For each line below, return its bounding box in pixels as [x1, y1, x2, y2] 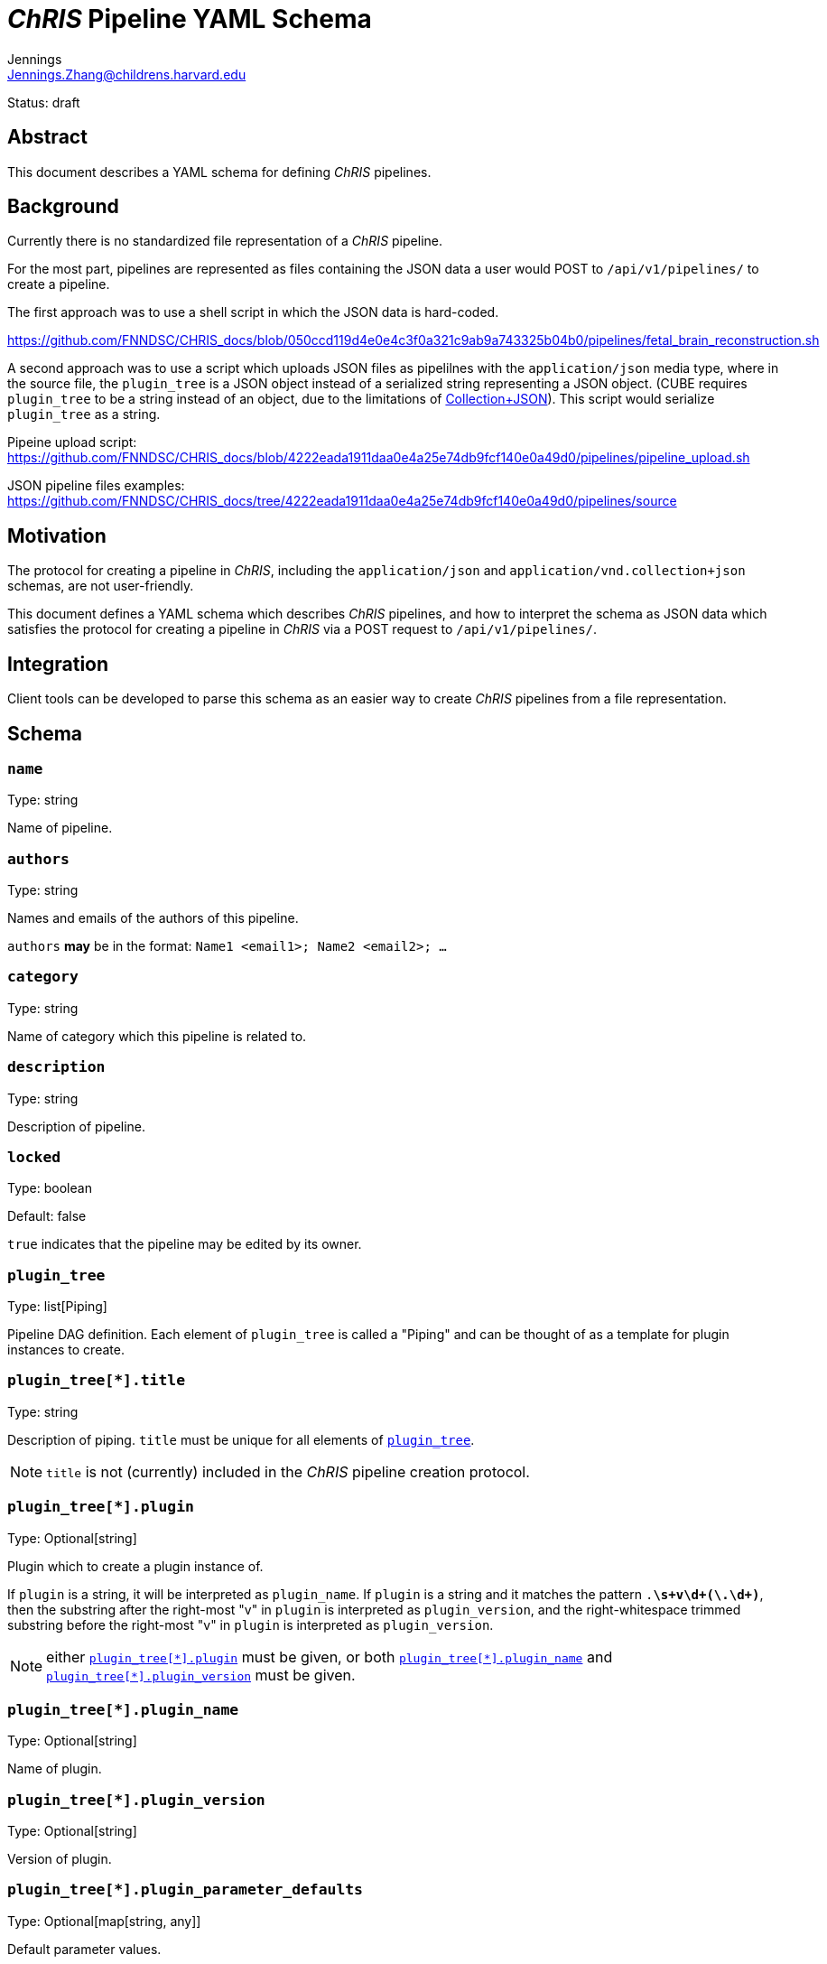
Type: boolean [7, 1180, 92, 1196]
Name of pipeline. [7, 820, 113, 836]
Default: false [7, 1208, 87, 1224]
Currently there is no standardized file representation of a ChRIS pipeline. [7, 233, 442, 249]
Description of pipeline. [7, 1118, 146, 1134]
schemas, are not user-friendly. [7, 578, 194, 594]
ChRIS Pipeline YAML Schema [7, 4, 372, 34]
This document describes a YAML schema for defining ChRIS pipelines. [7, 163, 432, 180]
